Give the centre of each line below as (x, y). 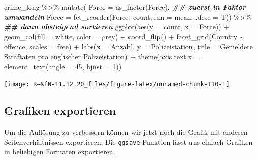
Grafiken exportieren (60, 111)
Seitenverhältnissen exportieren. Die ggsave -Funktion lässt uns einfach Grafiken (128, 142)
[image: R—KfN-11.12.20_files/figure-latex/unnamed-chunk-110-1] (117, 84)
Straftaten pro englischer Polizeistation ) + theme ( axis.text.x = (102, 56)
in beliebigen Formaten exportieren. (60, 152)
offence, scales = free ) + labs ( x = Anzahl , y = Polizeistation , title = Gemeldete (128, 46)
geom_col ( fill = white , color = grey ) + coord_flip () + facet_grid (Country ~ (124, 36)
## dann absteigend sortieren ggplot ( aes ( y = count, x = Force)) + (117, 27)
